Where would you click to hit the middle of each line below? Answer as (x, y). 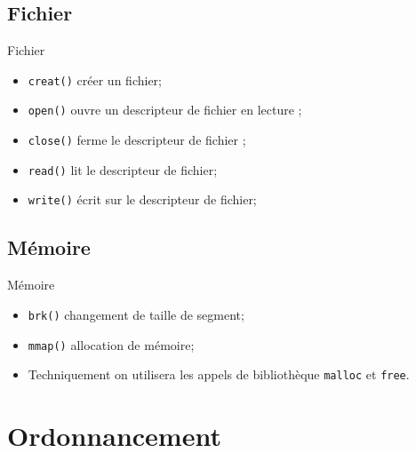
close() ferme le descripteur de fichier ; (137, 140)
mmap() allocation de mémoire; (111, 344)
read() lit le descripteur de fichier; (123, 169)
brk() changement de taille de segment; (136, 314)
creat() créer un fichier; (95, 79)
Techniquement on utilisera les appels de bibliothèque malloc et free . (219, 374)
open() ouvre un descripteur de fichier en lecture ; (165, 110)
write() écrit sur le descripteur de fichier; (142, 199)
